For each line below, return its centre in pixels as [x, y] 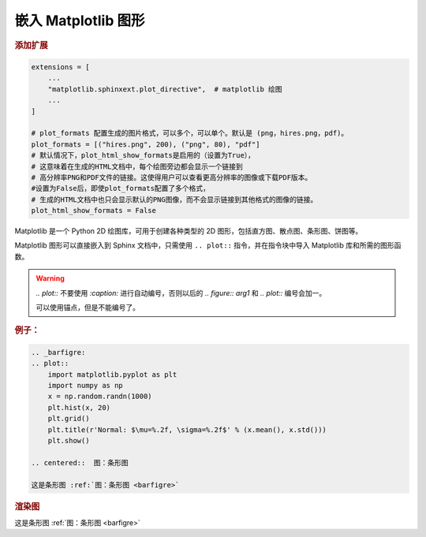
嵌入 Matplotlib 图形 [80, 21]
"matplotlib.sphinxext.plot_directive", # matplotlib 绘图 [165, 89]
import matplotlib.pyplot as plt [112, 374]
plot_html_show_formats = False [94, 211]
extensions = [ [60, 67]
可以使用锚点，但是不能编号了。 [88, 308]
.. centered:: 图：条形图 [80, 462]
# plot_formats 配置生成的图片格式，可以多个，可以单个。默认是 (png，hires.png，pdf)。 [190, 133]
